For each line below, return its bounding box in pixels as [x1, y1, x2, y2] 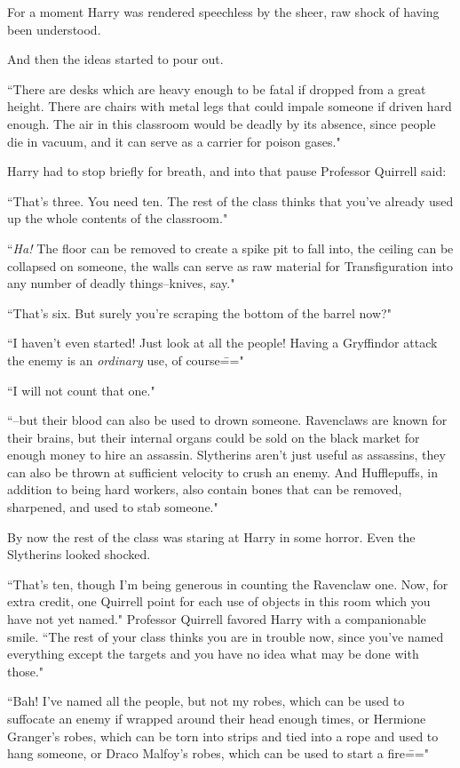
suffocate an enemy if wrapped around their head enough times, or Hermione [7, 709, 426, 727]
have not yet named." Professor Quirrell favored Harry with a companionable [7, 610, 426, 628]
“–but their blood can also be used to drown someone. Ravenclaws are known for [7, 411, 448, 429]
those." [7, 661, 44, 680]
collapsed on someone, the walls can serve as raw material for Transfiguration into [7, 256, 453, 275]
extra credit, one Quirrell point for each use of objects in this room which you [7, 592, 431, 611]
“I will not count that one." [7, 380, 155, 399]
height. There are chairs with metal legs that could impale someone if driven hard [7, 97, 452, 116]
